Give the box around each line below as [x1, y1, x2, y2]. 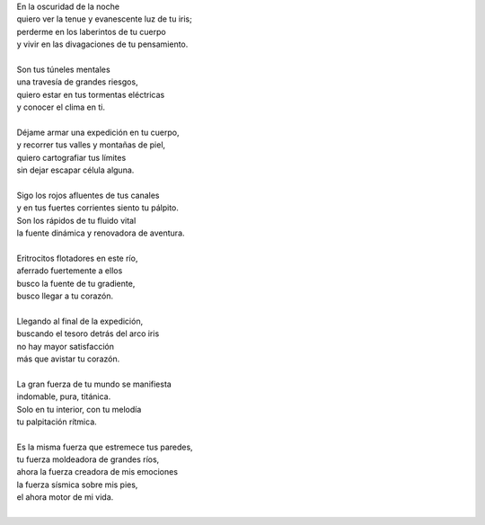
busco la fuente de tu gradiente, [16, 278, 136, 289]
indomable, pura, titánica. [16, 391, 111, 402]
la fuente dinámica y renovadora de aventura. [16, 227, 185, 238]
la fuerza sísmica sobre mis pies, [16, 479, 138, 490]
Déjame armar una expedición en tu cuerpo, [16, 127, 180, 138]
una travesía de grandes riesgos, [16, 76, 138, 87]
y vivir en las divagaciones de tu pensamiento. [16, 39, 189, 49]
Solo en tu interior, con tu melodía [16, 404, 142, 414]
